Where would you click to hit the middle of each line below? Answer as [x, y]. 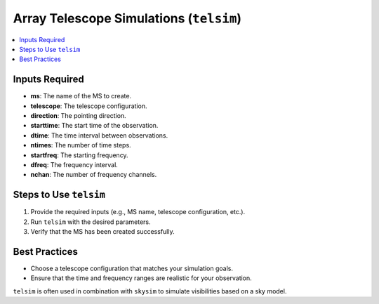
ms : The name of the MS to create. [81, 96]
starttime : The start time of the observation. [94, 126]
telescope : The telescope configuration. [89, 106]
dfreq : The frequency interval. [74, 164]
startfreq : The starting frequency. [80, 155]
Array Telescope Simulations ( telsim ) [127, 18]
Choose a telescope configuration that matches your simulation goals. [132, 268]
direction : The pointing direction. [78, 116]
